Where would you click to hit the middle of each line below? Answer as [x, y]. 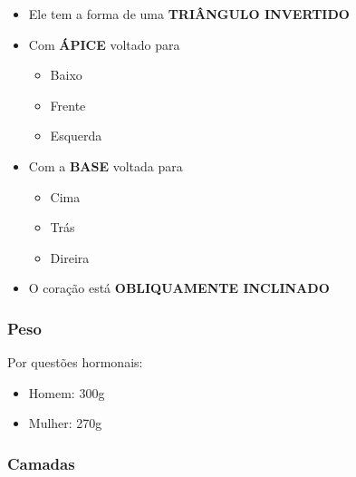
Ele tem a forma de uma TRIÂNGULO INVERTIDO [189, 14]
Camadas [41, 463]
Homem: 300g [67, 392]
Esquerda [76, 136]
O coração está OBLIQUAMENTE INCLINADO [179, 288]
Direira [70, 257]
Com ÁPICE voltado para [104, 44]
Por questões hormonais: [75, 362]
